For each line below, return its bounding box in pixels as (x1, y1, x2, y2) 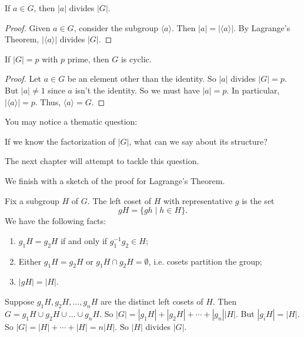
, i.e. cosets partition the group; (148, 255, 262, 267)
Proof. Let (5, 72, 41, 85)
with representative (163, 194, 233, 206)
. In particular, (226, 84, 280, 96)
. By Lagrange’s (233, 21, 290, 34)
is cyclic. (121, 52, 152, 65)
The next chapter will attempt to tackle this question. (5, 155, 199, 167)
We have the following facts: (5, 215, 106, 227)
